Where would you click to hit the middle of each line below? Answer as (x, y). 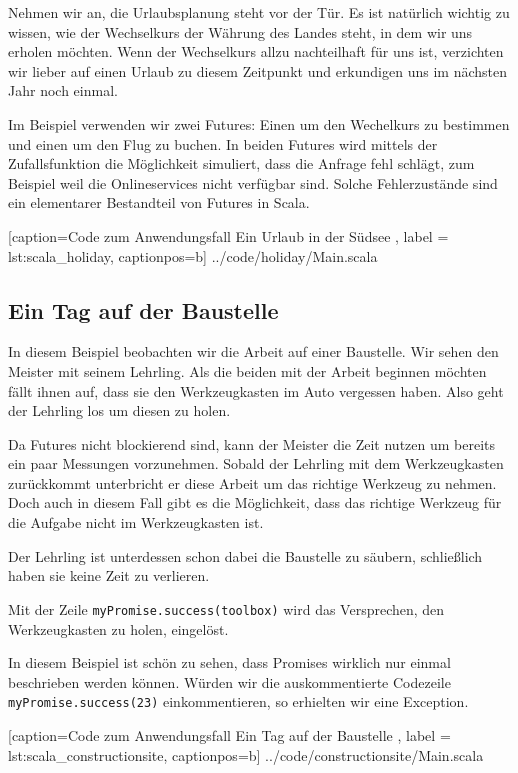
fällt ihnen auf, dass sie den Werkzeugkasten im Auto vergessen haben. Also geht (256, 390)
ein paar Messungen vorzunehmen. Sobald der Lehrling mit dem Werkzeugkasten (256, 463)
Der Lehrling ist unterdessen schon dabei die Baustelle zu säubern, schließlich (245, 555)
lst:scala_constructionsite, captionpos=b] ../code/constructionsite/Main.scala (246, 754)
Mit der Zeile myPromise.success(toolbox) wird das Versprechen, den (226, 608)
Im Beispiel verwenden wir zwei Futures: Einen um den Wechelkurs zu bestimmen (259, 123)
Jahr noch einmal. (63, 90)
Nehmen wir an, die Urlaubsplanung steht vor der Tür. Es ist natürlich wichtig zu (259, 12)
